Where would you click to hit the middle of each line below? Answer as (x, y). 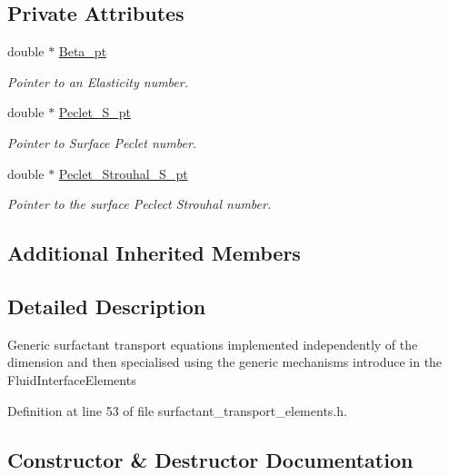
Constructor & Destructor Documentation (210, 459)
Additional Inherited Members (154, 253)
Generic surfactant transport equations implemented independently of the (213, 344)
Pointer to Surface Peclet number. (102, 142)
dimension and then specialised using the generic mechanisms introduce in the (225, 362)
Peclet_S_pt (95, 112)
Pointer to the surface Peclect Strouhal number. (140, 204)
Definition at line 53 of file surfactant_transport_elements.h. (177, 410)
